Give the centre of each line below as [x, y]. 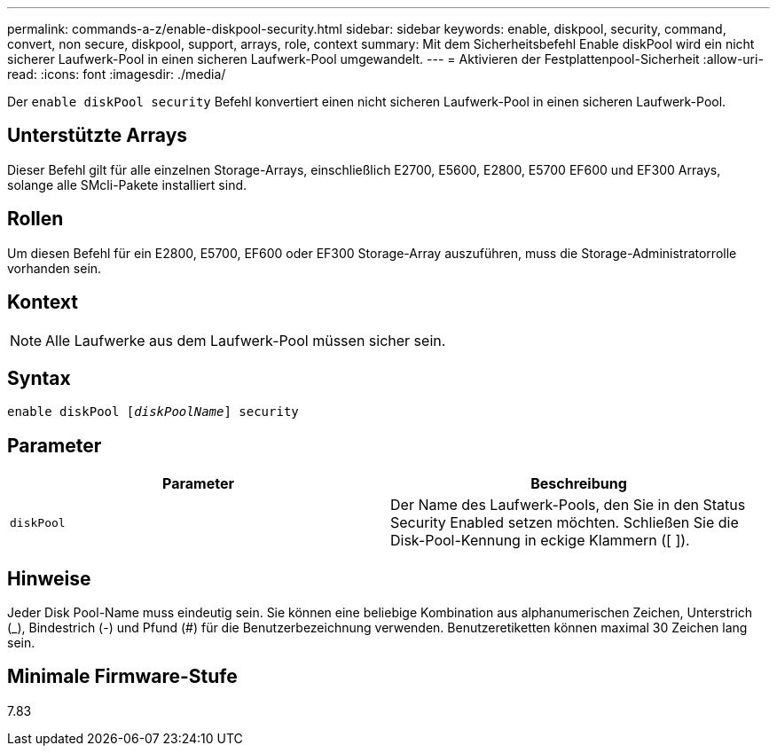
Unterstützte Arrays [98, 136]
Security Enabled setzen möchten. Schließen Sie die [565, 523]
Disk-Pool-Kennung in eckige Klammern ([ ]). [540, 541]
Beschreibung [579, 484]
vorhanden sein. [55, 268]
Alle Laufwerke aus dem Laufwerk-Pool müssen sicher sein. [246, 340]
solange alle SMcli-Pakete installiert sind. [127, 184]
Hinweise [49, 578]
